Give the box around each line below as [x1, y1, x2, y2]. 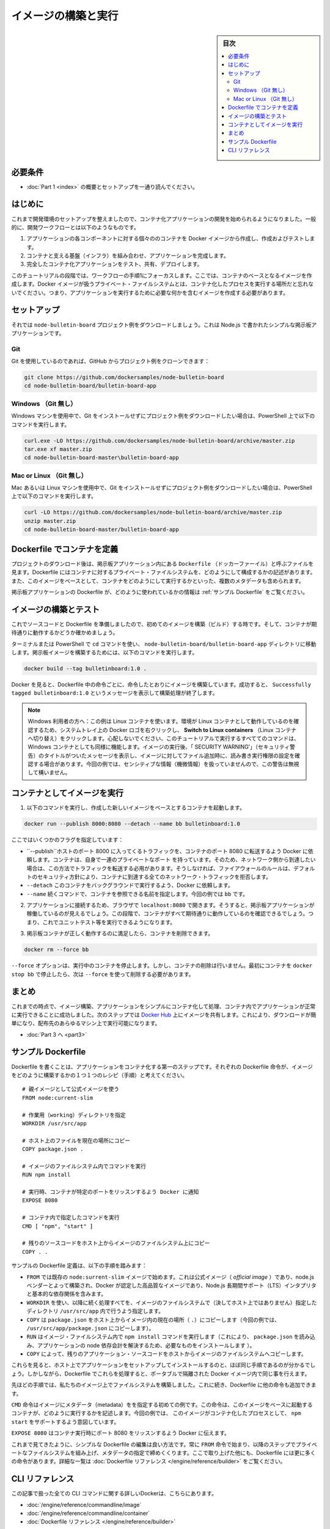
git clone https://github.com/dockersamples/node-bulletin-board [24, 374, 224, 381]
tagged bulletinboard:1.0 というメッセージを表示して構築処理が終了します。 [11, 689, 218, 697]
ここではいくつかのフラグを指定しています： [11, 836, 124, 843]
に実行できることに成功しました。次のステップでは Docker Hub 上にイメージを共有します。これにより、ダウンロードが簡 [11, 1011, 317, 1018]
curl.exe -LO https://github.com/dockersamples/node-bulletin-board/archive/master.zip [24, 437, 295, 444]
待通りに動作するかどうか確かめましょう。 [11, 629, 119, 636]
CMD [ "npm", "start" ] [22, 1223, 94, 1229]
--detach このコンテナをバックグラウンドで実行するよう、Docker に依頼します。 [26, 881, 233, 889]
